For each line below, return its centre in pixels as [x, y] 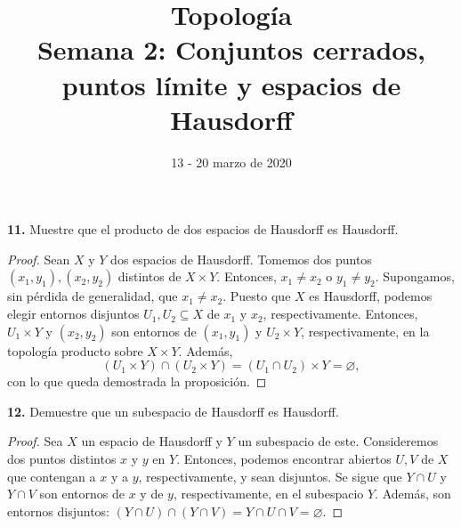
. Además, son [413, 494]
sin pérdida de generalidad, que [93, 296]
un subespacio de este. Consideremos [338, 441]
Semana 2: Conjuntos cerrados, [231, 49]
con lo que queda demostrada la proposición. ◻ [137, 381]
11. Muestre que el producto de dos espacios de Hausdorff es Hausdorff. [203, 229]
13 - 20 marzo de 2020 [231, 162]
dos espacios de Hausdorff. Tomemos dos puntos [241, 259]
